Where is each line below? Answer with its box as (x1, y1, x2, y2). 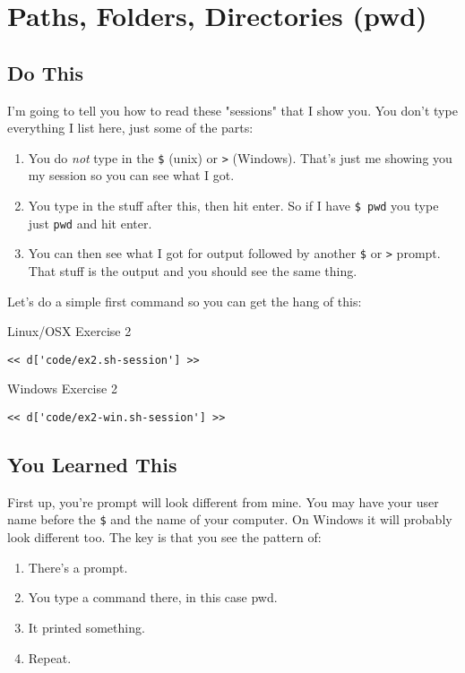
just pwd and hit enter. (28, 213, 152, 232)
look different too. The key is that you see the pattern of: (7, 528, 322, 547)
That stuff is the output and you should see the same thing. (28, 261, 357, 280)
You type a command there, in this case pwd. (28, 588, 278, 607)
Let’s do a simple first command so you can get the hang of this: (7, 291, 362, 310)
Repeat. (28, 648, 72, 667)
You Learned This (7, 451, 177, 479)
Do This (7, 58, 84, 86)
